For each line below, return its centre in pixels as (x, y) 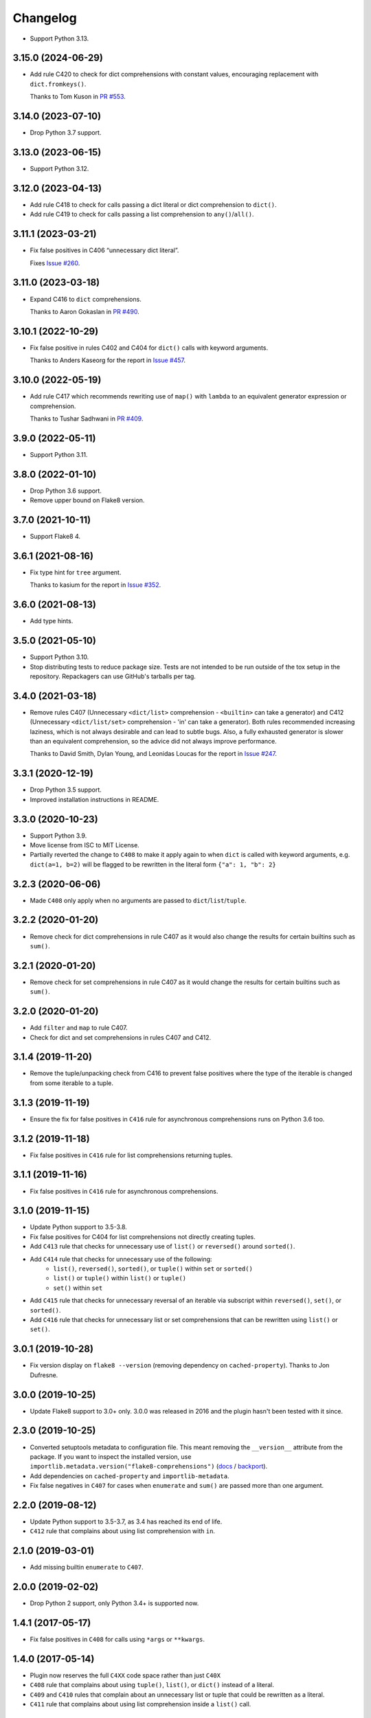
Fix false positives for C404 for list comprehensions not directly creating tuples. (143, 1236)
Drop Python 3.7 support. (66, 133)
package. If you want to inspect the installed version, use (111, 1456)
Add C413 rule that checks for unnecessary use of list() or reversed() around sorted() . (162, 1247)
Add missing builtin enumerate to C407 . (87, 1568)
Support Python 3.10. (59, 657)
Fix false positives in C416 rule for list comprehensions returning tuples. (131, 1155)
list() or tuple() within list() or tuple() (120, 1278)
